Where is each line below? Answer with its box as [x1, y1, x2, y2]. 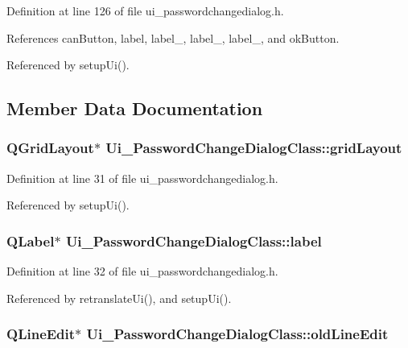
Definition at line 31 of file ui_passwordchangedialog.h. [6, 169, 278, 186]
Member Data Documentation [6, 96, 263, 121]
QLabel [6, 230, 55, 251]
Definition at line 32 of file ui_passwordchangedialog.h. [6, 263, 278, 280]
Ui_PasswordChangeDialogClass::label [65, 230, 322, 251]
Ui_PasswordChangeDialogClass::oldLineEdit [86, 324, 389, 344]
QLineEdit [6, 324, 76, 344]
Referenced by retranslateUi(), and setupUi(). [6, 289, 232, 306]
